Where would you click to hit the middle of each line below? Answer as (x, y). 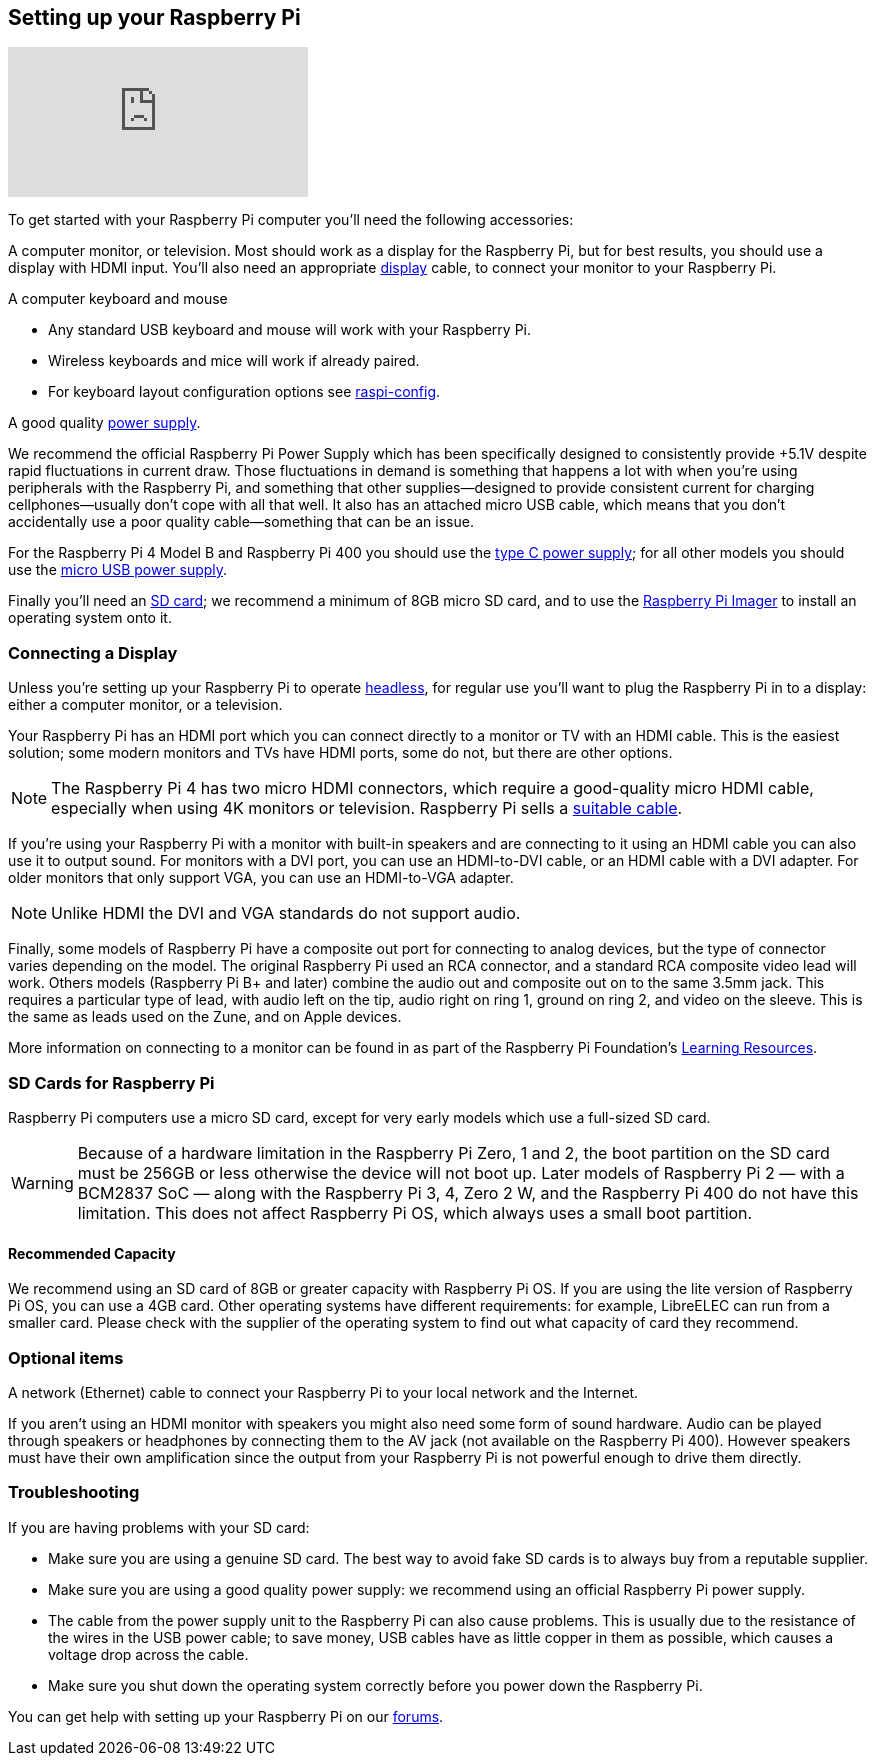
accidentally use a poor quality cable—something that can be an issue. (241, 522)
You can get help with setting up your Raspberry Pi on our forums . (226, 1716)
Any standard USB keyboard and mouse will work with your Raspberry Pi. (289, 330)
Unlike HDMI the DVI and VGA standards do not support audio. (286, 913)
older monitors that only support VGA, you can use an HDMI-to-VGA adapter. (261, 878)
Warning (42, 1182)
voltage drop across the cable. (148, 1654)
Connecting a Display (93, 652)
